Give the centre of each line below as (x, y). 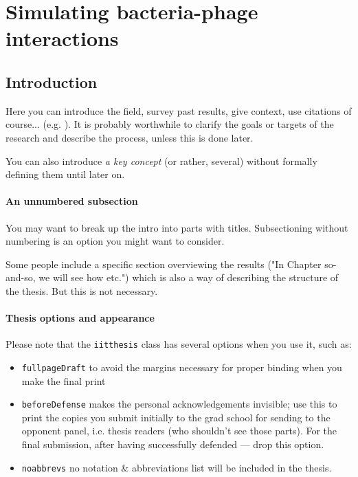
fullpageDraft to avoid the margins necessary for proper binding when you (182, 367)
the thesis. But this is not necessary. (82, 290)
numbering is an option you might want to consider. (115, 241)
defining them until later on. (65, 174)
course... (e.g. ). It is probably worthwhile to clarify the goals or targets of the (170, 124)
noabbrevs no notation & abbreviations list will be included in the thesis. (177, 467)
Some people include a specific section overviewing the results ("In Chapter (164, 264)
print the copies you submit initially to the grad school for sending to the (176, 417)
